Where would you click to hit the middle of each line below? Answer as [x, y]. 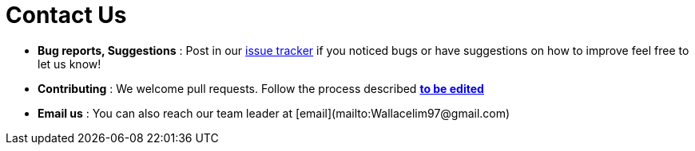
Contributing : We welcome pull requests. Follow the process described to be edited [261, 88]
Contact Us [66, 15]
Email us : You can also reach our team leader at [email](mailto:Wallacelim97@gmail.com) [274, 113]
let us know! [69, 64]
